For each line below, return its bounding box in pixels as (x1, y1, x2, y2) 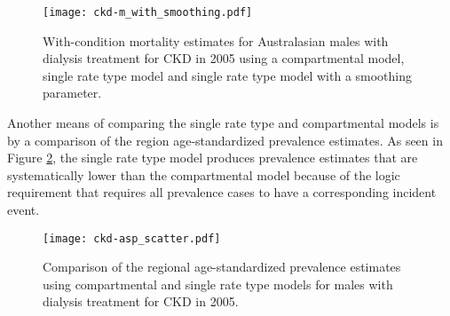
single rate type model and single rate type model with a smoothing (43, 66, 413, 84)
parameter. (43, 83, 102, 102)
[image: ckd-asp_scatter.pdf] (43, 232, 221, 245)
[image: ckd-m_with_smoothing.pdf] (43, 6, 253, 19)
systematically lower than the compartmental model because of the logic (7, 165, 400, 184)
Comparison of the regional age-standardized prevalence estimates (43, 257, 401, 276)
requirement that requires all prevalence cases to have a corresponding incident (7, 183, 437, 201)
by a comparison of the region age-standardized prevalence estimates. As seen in (7, 130, 443, 149)
